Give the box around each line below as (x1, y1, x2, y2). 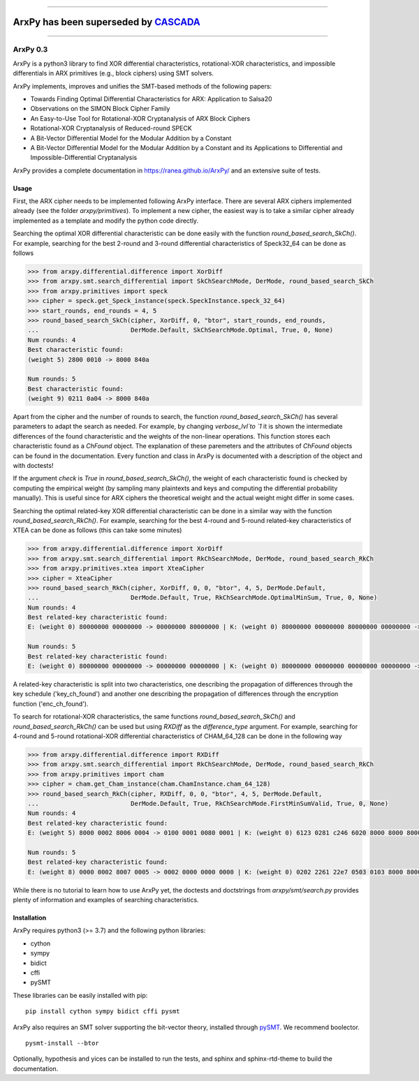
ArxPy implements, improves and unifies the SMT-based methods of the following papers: (13, 82, 272, 90)
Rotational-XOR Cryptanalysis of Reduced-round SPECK (30, 124, 192, 133)
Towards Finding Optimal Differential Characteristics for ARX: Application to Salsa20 (30, 94, 272, 103)
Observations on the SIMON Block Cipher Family (30, 105, 170, 113)
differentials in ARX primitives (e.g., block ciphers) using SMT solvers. (13, 69, 214, 78)
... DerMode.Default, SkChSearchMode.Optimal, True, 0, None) (27, 326, 334, 334)
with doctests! (13, 462, 54, 470)
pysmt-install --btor (25, 1039, 99, 1047)
